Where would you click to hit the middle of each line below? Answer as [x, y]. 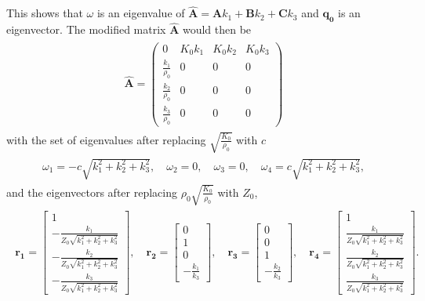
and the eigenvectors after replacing [92, 192]
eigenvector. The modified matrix [86, 29]
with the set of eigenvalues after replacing [106, 139]
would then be [217, 29]
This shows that [45, 13]
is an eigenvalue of [141, 13]
